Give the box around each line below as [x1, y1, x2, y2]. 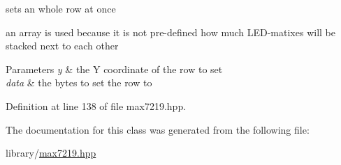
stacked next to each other [6, 38, 119, 53]
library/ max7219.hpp [6, 146, 96, 160]
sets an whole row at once [6, 1, 116, 15]
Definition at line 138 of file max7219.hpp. [6, 98, 187, 113]
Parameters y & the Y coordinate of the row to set [6, 61, 223, 76]
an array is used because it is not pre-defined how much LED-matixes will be [6, 24, 335, 39]
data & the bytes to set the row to [6, 75, 152, 90]
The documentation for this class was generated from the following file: [6, 122, 310, 136]
